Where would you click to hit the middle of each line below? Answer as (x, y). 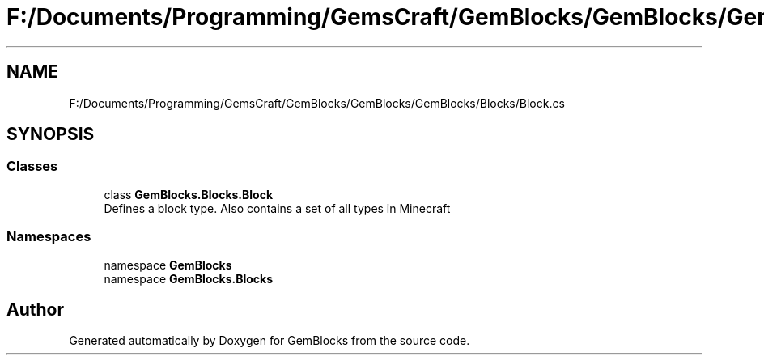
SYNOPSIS (51, 134)
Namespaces (49, 237)
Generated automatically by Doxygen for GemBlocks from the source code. (270, 341)
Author (35, 309)
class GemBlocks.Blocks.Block (189, 194)
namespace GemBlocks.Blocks (188, 278)
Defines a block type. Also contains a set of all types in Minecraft (277, 208)
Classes (32, 166)
